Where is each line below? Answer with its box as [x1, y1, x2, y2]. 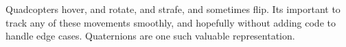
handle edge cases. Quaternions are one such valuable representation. [5, 29, 295, 43]
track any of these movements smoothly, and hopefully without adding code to [5, 15, 336, 29]
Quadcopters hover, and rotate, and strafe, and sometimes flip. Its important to [5, 2, 341, 16]
